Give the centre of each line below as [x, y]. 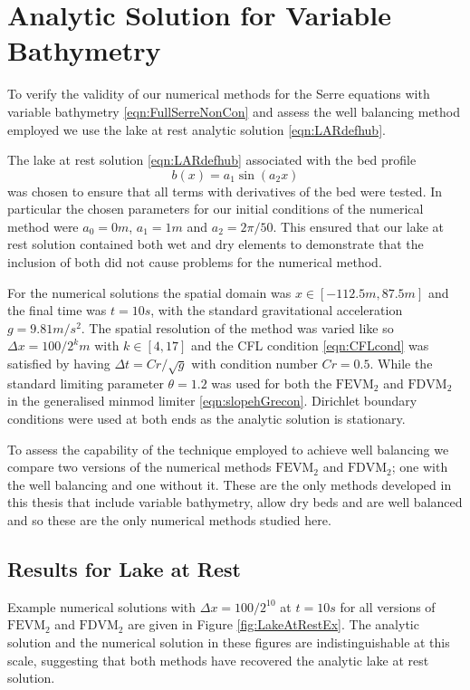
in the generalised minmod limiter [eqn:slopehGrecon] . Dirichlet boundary [212, 401]
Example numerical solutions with [102, 606]
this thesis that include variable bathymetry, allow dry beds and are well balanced [235, 502]
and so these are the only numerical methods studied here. [169, 519]
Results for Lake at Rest [124, 568]
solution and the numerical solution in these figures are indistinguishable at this [229, 642]
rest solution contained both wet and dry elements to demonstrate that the [216, 244]
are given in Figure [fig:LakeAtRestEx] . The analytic [273, 624]
